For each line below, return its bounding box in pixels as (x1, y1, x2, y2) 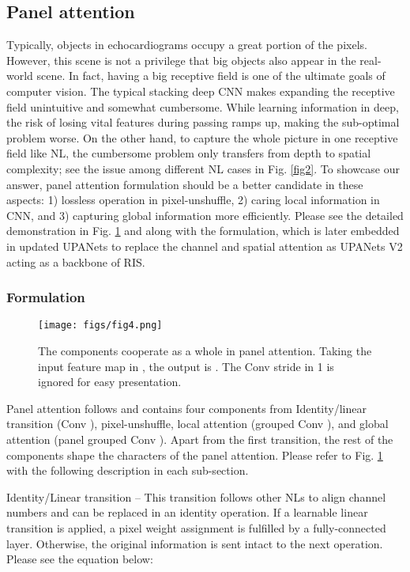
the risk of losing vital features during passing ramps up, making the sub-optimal (6, 114, 400, 131)
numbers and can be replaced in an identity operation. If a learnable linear (6, 504, 368, 521)
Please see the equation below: (6, 551, 153, 567)
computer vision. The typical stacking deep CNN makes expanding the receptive (6, 82, 395, 99)
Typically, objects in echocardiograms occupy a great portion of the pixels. (6, 36, 367, 53)
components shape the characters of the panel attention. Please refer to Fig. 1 (6, 446, 383, 463)
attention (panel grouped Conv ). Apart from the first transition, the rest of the (6, 430, 393, 447)
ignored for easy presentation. (38, 373, 182, 390)
